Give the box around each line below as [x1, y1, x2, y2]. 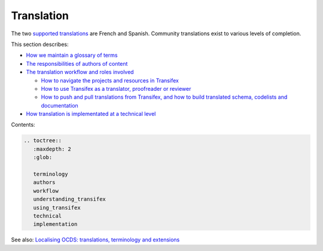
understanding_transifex [33, 196, 106, 203]
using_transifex [33, 204, 81, 211]
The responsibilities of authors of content [26, 60, 128, 67]
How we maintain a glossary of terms [26, 51, 118, 59]
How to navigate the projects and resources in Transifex [41, 76, 179, 84]
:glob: [33, 154, 53, 161]
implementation [33, 221, 78, 228]
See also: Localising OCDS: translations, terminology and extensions [11, 236, 180, 243]
